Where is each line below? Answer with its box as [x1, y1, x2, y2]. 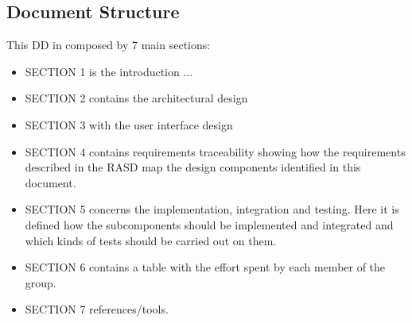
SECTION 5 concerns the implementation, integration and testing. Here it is [25, 201, 399, 217]
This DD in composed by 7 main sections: [6, 37, 211, 53]
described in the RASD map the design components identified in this [25, 159, 361, 175]
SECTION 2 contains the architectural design [25, 90, 248, 106]
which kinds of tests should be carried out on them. [25, 232, 277, 248]
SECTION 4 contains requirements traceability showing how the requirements [25, 143, 406, 160]
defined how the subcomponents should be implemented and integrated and [25, 216, 394, 233]
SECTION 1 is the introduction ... [25, 63, 193, 79]
